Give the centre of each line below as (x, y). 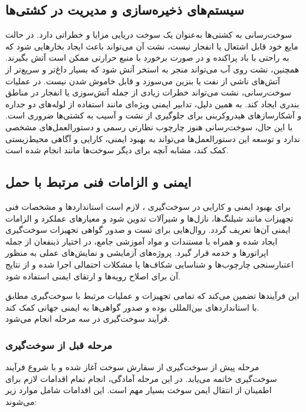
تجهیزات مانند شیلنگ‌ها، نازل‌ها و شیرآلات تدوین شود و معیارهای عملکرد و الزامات (149, 218)
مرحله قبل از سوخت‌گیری (59, 345)
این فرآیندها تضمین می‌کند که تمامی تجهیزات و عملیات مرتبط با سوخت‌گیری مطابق (152, 296)
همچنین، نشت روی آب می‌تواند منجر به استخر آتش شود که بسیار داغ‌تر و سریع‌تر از (152, 69)
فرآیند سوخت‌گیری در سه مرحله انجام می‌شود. (88, 319)
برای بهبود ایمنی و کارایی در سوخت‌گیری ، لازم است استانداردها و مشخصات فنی (148, 206)
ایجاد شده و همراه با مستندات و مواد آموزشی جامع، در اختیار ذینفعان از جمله (142, 241)
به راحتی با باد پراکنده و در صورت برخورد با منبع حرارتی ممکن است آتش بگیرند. (147, 57)
